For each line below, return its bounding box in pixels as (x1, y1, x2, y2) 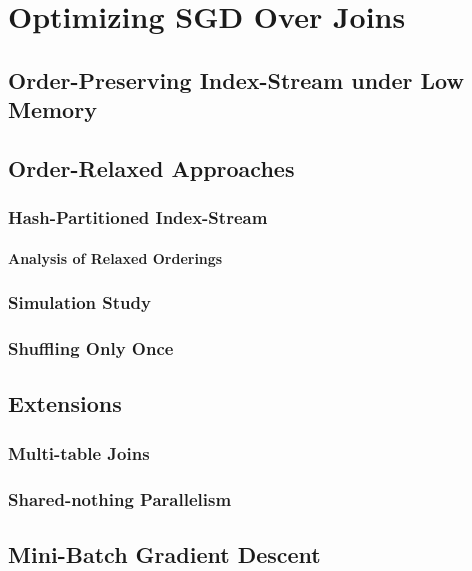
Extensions (8, 388, 122, 419)
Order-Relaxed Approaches (8, 152, 295, 183)
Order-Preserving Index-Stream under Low (8, 64, 464, 95)
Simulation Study (8, 290, 151, 315)
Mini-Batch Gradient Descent (8, 538, 321, 569)
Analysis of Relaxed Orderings (8, 247, 223, 268)
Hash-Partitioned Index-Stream (8, 205, 268, 230)
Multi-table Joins (8, 440, 150, 465)
